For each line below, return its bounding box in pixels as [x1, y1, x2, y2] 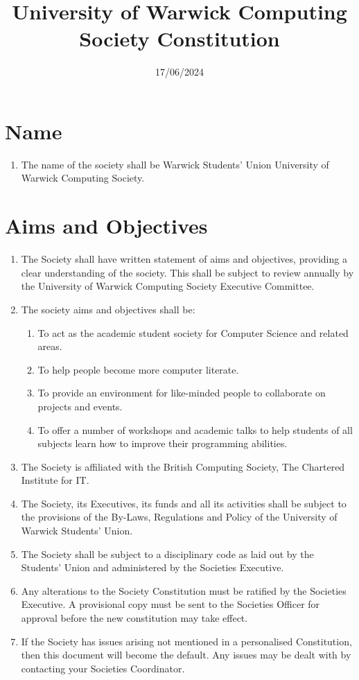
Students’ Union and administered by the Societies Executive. [21, 560, 284, 575]
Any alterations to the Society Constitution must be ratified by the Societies [21, 583, 347, 598]
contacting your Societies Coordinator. [21, 661, 185, 675]
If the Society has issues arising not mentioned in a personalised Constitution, [21, 634, 352, 648]
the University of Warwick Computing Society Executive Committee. [21, 279, 315, 293]
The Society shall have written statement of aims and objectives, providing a [21, 252, 347, 266]
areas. [37, 339, 62, 354]
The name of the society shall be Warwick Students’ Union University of [21, 157, 329, 171]
